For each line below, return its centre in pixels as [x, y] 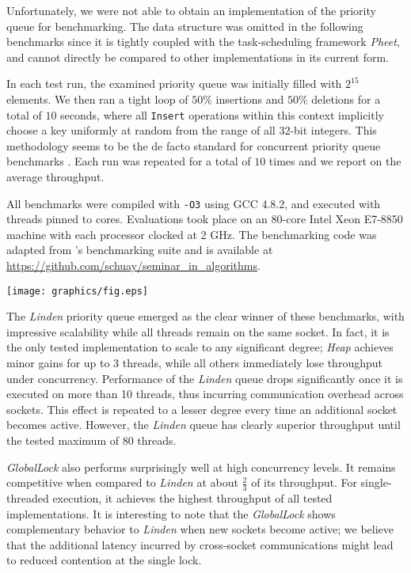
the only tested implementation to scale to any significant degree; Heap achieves [200, 347]
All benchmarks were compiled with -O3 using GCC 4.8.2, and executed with [194, 203]
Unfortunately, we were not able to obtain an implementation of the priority [191, 10]
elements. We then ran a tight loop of [97, 99]
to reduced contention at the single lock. [104, 560]
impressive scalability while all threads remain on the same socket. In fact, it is [198, 331]
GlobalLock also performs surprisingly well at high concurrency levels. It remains [201, 467]
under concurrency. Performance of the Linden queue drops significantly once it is [205, 378]
